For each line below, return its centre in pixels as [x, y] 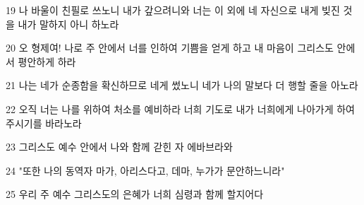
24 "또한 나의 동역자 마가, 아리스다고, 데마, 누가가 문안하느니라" [145, 170]
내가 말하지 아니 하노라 [68, 24]
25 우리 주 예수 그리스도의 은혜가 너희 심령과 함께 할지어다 [135, 194]
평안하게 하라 [47, 61]
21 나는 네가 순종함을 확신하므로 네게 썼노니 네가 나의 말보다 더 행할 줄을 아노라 [182, 85]
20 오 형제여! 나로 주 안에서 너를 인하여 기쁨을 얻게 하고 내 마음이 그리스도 [170, 48]
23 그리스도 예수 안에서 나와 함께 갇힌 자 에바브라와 [119, 147]
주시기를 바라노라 [44, 123]
